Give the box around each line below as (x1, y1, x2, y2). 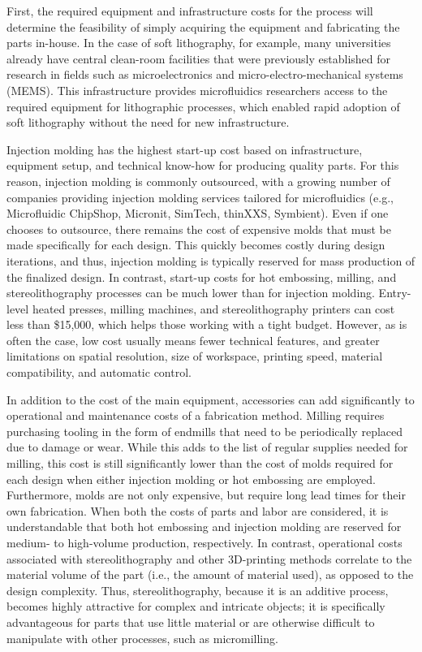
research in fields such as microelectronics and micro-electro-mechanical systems (6, 66, 403, 83)
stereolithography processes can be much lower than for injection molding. (6, 284, 375, 301)
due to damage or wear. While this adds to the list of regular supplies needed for (6, 438, 408, 456)
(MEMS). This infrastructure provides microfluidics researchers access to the (6, 81, 388, 98)
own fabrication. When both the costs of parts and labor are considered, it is (6, 502, 389, 519)
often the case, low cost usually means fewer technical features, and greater (6, 331, 380, 348)
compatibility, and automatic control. (6, 364, 192, 381)
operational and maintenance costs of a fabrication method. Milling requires (6, 407, 385, 424)
